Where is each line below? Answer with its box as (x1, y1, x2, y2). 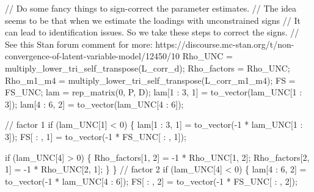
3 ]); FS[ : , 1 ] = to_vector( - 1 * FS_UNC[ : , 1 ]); (5, 130, 186, 142)
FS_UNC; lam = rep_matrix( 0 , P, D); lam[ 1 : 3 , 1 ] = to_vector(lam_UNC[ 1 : (5, 86, 302, 98)
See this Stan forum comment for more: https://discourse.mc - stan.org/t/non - (5, 37, 294, 50)
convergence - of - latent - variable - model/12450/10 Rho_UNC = (5, 50, 233, 62)
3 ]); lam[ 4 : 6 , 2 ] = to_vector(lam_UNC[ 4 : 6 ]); (5, 97, 184, 110)
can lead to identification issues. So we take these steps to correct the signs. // (5, 26, 299, 39)
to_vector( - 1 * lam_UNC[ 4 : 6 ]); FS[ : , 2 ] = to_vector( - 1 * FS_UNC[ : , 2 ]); (5, 174, 298, 187)
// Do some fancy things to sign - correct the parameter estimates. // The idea (5, 2, 297, 14)
